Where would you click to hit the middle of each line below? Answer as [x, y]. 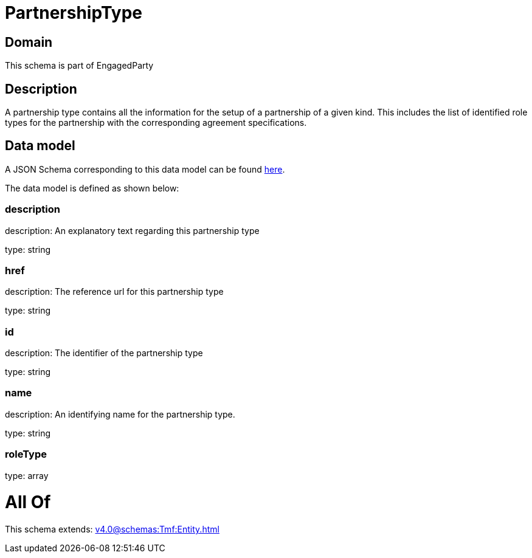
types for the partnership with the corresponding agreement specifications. [156, 123]
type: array [27, 475]
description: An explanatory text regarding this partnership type [132, 230]
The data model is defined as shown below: [92, 188]
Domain [29, 42]
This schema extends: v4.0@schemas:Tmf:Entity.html [112, 529]
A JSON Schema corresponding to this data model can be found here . [145, 169]
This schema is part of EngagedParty [79, 66]
